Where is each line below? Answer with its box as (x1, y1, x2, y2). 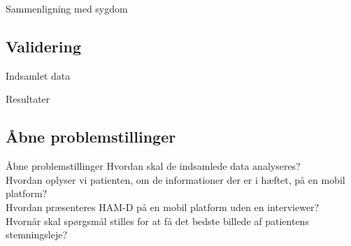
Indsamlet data (6, 68, 71, 82)
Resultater (6, 92, 50, 106)
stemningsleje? (6, 227, 68, 242)
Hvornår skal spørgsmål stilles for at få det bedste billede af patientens (6, 213, 309, 228)
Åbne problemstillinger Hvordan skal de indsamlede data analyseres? (6, 159, 301, 173)
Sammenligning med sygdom (6, 1, 128, 15)
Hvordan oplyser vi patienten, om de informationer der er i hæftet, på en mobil (6, 172, 345, 187)
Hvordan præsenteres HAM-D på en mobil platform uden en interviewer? (6, 199, 320, 214)
